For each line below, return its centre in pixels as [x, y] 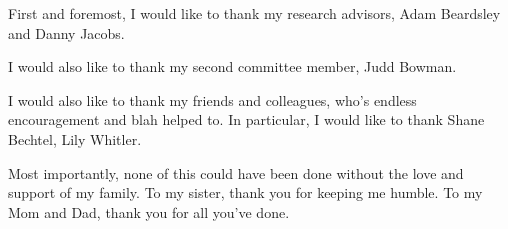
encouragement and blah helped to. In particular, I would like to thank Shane [246, 119]
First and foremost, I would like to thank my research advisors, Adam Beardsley [254, 13]
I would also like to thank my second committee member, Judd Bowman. [232, 66]
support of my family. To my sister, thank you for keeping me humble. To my [245, 192]
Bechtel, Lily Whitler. [75, 138]
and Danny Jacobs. [66, 32]
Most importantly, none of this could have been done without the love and [236, 172]
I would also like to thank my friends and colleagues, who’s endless [212, 99]
